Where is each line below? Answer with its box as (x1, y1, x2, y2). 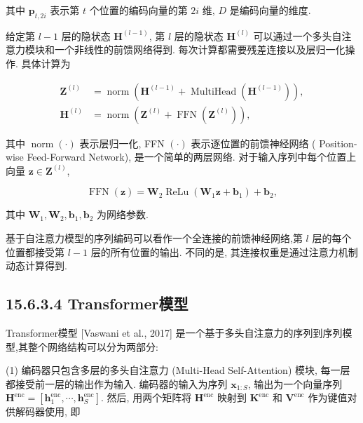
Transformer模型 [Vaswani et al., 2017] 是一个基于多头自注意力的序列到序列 (6, 325, 343, 340)
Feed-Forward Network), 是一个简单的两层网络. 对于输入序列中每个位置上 (27, 149, 357, 164)
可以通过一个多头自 (253, 28, 342, 43)
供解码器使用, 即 (6, 404, 81, 419)
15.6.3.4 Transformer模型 (6, 293, 189, 314)
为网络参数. (97, 207, 149, 222)
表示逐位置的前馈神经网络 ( (191, 135, 316, 150)
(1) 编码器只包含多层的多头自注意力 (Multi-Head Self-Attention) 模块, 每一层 (6, 363, 350, 377)
